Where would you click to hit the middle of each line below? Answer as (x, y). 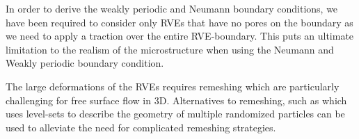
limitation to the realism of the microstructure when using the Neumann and (170, 49)
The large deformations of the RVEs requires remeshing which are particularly (173, 86)
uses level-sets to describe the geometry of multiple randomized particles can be (175, 114)
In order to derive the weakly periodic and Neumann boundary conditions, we (172, 8)
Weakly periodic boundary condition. (85, 63)
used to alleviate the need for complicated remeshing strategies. (141, 127)
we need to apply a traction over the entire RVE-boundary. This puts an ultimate (180, 36)
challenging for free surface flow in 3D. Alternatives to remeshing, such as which (176, 100)
